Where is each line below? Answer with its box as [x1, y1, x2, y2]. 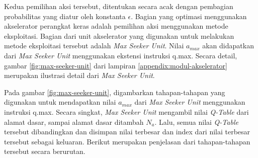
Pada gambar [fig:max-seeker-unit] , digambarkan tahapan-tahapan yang [4, 87, 225, 97]
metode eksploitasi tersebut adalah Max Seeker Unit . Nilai [4, 40, 184, 51]
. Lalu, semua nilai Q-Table [154, 116, 238, 127]
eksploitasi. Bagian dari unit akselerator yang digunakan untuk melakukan [4, 30, 234, 41]
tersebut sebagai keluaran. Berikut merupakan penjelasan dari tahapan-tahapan [4, 136, 250, 146]
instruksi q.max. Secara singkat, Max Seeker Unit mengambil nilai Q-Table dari [4, 106, 249, 117]
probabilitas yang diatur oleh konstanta [4, 11, 126, 21]
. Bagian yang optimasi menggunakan [131, 11, 247, 21]
